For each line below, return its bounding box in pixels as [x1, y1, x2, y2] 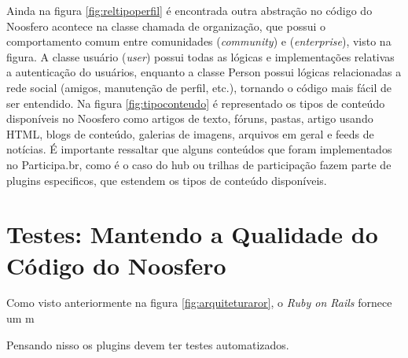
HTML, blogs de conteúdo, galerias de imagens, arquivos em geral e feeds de [6, 125, 374, 142]
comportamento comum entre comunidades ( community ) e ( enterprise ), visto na [6, 33, 391, 50]
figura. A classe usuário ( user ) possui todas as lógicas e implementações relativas [6, 48, 395, 65]
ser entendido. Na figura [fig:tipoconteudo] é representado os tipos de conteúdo [6, 94, 385, 111]
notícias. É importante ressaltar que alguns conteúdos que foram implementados [6, 141, 392, 157]
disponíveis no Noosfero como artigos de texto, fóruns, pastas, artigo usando [6, 110, 373, 127]
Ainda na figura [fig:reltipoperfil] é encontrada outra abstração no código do [6, 2, 373, 18]
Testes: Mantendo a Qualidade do [6, 218, 378, 250]
